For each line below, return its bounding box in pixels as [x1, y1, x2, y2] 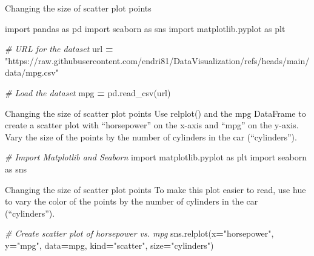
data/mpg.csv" [5, 66, 59, 79]
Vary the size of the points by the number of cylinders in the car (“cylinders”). [5, 130, 297, 143]
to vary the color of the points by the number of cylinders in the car [5, 195, 258, 208]
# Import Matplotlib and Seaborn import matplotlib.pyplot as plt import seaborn [5, 151, 307, 163]
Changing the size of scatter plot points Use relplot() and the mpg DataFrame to [5, 107, 306, 119]
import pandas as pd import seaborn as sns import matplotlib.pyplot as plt [5, 22, 286, 34]
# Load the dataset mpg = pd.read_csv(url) [5, 86, 171, 99]
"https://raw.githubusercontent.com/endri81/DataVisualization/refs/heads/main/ [5, 54, 310, 67]
